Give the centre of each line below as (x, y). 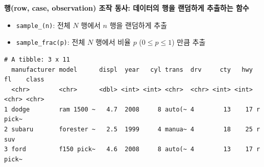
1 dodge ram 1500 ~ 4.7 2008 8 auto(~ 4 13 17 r (132, 109)
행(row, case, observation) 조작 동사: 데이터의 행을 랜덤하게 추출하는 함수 (127, 8)
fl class (24, 80)
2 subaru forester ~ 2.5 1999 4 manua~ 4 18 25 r (132, 130)
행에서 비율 (113, 42)
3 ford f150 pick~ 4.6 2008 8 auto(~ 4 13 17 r (132, 149)
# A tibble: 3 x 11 (37, 59)
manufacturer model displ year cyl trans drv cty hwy (132, 69)
